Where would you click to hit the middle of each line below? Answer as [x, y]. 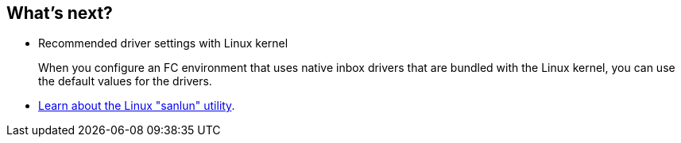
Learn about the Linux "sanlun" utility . [137, 106]
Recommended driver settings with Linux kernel [163, 43]
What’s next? [60, 13]
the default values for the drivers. [125, 81]
